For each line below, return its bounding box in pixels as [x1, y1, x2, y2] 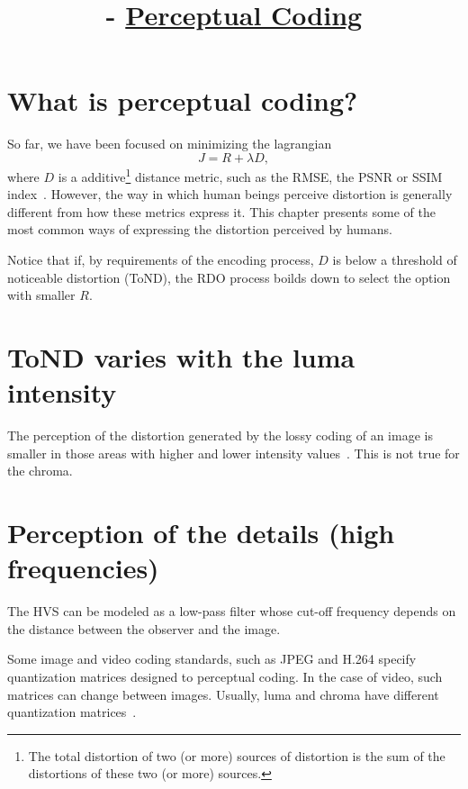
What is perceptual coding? [7, 82, 358, 119]
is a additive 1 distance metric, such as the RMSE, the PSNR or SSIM [58, 164, 443, 186]
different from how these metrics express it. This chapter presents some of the [7, 202, 436, 221]
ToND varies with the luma [7, 338, 355, 375]
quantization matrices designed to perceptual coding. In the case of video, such [7, 667, 443, 685]
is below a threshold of [332, 249, 457, 268]
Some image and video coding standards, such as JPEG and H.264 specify [7, 649, 417, 668]
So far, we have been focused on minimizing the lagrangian [7, 134, 332, 153]
